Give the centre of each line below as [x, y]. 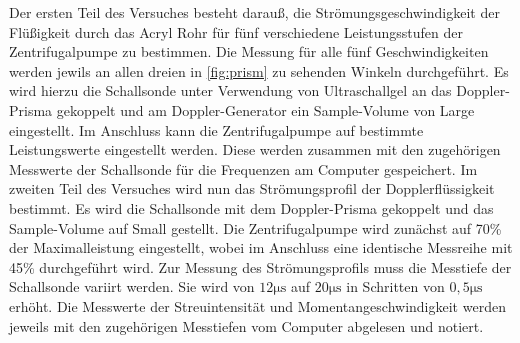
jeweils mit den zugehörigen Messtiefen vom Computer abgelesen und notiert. [246, 325]
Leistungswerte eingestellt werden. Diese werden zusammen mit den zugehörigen [255, 149]
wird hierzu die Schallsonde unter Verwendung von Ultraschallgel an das [230, 90]
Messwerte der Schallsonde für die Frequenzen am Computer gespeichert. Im [243, 168]
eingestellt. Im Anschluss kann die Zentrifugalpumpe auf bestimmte [216, 129]
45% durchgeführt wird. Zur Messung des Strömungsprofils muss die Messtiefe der [260, 266]
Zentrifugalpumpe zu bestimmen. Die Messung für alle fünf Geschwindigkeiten [249, 51]
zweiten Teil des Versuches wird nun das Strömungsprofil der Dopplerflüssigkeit [252, 188]
